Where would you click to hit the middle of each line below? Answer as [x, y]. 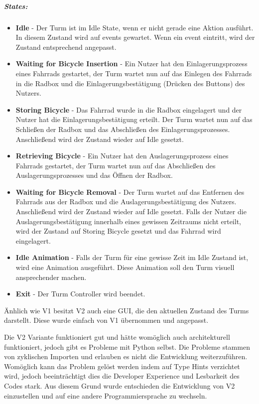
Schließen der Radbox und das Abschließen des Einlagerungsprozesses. [123, 129]
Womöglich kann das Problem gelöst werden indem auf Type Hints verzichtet [122, 366]
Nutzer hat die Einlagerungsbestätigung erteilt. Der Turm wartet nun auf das [134, 119]
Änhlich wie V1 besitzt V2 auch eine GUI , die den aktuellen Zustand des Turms [127, 310]
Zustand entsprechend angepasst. [66, 47]
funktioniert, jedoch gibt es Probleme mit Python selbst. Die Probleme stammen [127, 346]
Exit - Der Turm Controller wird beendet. [80, 294]
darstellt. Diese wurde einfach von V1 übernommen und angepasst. [106, 320]
